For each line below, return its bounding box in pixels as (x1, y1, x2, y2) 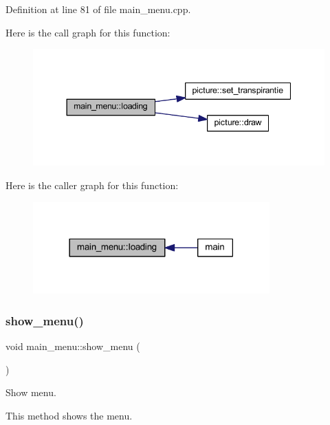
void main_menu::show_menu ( (5, 339, 140, 353)
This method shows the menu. (5, 408, 133, 422)
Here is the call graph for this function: (5, 25, 170, 39)
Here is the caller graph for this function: (5, 178, 179, 193)
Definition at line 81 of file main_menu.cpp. (5, 2, 191, 16)
